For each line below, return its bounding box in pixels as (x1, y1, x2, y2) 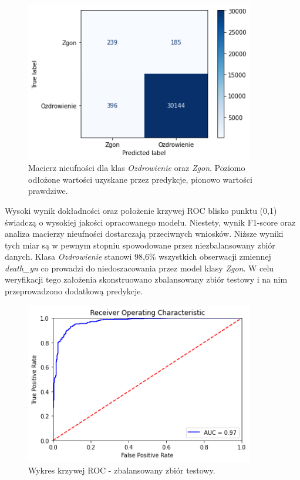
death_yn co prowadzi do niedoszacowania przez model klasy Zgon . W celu (5, 261, 274, 274)
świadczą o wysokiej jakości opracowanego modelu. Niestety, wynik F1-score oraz (5, 216, 296, 228)
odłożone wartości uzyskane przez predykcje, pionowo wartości (28, 173, 252, 185)
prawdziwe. (28, 184, 68, 197)
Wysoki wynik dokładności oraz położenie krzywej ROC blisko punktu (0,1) (5, 204, 277, 216)
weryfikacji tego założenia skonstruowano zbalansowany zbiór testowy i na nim (5, 273, 288, 286)
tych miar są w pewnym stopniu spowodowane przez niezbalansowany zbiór (5, 239, 275, 251)
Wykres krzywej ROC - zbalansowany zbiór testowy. (28, 464, 215, 476)
